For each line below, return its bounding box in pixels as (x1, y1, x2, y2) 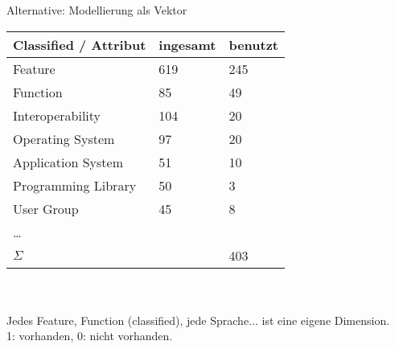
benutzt (228, 35, 279, 54)
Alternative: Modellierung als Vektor (6, 2, 187, 18)
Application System (13, 152, 123, 171)
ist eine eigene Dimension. (261, 311, 390, 328)
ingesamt (158, 35, 216, 54)
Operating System (13, 129, 115, 148)
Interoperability (13, 105, 101, 125)
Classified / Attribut (13, 35, 146, 54)
